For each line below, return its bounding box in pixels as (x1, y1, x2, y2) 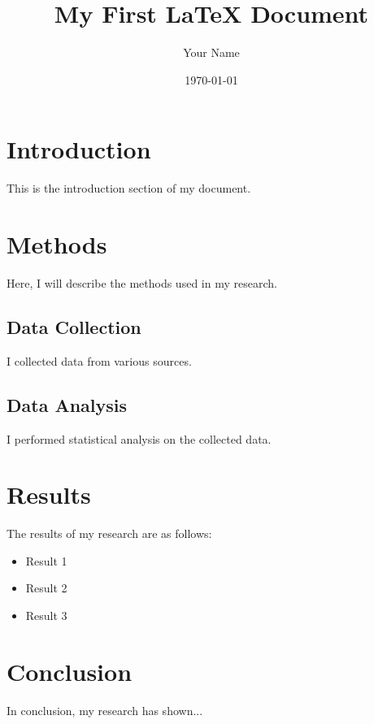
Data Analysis (7, 392, 128, 417)
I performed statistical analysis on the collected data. (7, 430, 272, 447)
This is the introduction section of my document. (7, 180, 251, 197)
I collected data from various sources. (7, 352, 192, 369)
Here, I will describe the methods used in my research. (7, 274, 277, 291)
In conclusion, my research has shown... (7, 701, 203, 718)
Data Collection (7, 314, 141, 339)
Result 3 (25, 607, 67, 624)
